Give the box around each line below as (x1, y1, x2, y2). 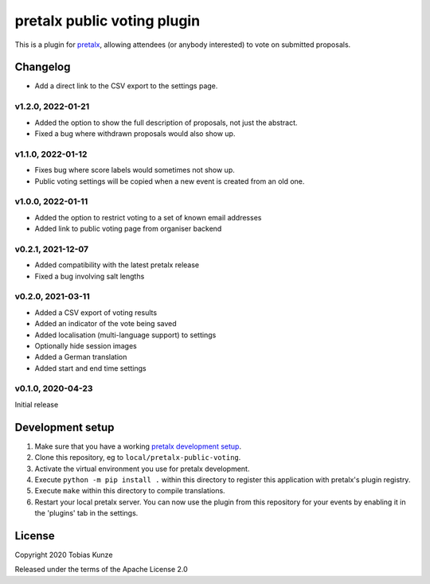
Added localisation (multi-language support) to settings (34, 330, 217, 340)
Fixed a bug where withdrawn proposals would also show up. (34, 128, 236, 138)
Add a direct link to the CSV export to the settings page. (34, 81, 218, 91)
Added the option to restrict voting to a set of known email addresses (34, 212, 262, 222)
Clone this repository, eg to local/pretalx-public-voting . (34, 453, 241, 462)
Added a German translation (34, 352, 127, 362)
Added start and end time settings (34, 363, 147, 373)
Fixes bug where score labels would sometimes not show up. (34, 165, 235, 175)
